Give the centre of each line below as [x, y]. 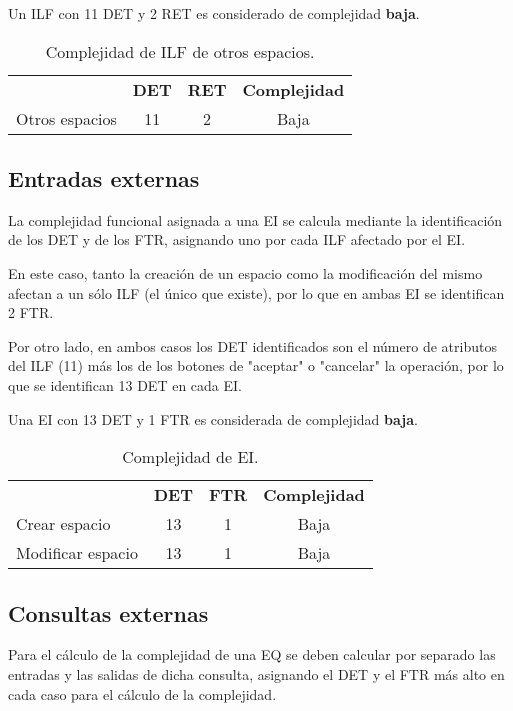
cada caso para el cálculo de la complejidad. [142, 693]
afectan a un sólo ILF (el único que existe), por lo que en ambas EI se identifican [256, 292]
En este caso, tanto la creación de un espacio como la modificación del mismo [245, 272]
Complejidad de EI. [190, 457]
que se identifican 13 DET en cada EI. [125, 384]
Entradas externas [104, 177]
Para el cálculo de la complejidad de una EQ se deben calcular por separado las [252, 654]
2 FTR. [31, 312]
